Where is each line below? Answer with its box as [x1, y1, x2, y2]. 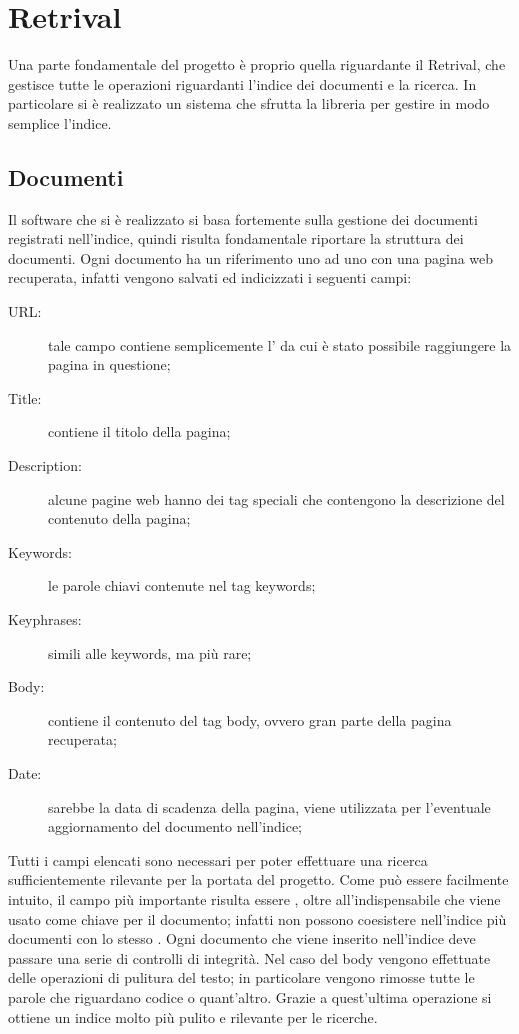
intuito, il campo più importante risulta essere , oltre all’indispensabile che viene [8, 888, 501, 909]
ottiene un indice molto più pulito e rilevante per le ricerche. [8, 1006, 378, 1027]
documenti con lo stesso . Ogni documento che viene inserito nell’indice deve [8, 928, 476, 949]
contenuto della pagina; [48, 508, 191, 529]
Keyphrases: [8, 609, 82, 630]
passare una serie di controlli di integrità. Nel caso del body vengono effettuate [8, 947, 491, 968]
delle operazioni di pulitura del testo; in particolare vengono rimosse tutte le [8, 967, 475, 988]
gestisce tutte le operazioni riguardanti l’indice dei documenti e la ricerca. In [8, 73, 477, 94]
